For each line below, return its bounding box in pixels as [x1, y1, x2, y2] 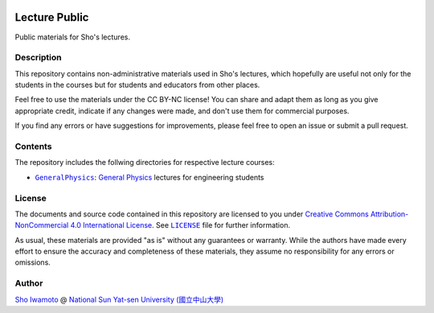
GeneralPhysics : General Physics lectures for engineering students [35, 172, 264, 182]
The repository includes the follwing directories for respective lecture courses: [14, 158, 275, 167]
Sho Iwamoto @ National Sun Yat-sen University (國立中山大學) [14, 294, 224, 304]
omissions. [14, 257, 51, 267]
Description [14, 52, 62, 64]
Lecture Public [14, 10, 89, 24]
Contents [14, 141, 52, 152]
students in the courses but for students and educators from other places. [14, 80, 260, 90]
